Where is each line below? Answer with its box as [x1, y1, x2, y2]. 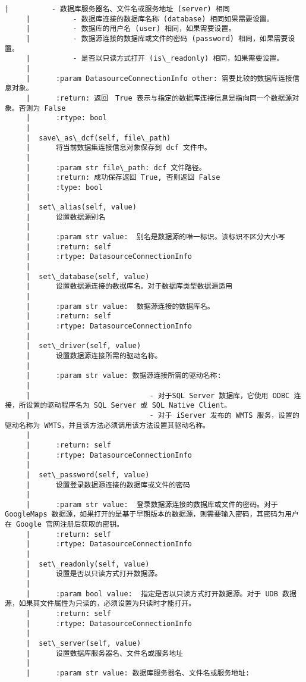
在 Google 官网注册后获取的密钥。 [5, 520, 124, 529]
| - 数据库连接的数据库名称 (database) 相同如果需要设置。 [26, 14, 274, 23]
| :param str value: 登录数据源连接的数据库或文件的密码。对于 [26, 500, 278, 509]
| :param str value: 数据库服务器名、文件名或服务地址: [26, 668, 250, 677]
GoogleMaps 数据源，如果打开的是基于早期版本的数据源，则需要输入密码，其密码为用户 [5, 510, 299, 519]
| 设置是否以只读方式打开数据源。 [26, 570, 162, 578]
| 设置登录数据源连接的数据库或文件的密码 [26, 480, 190, 489]
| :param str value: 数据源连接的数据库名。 [26, 302, 214, 311]
